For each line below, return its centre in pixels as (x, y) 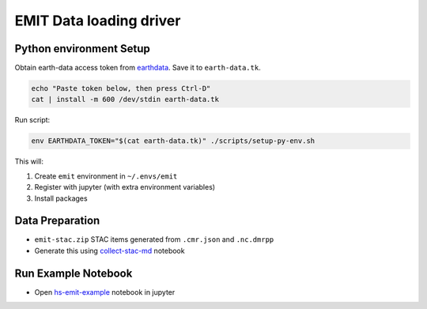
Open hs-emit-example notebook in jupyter (105, 292)
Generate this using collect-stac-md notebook (110, 251)
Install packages (61, 198)
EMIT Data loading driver (98, 21)
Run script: (32, 120)
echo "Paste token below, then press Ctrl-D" (121, 89)
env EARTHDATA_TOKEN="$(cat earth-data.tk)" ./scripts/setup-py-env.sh (173, 141)
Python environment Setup (82, 49)
